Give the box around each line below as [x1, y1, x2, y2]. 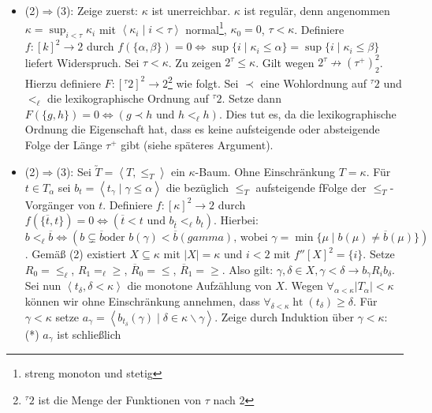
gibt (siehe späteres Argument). [121, 136, 274, 152]
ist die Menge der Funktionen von [38, 391, 201, 407]
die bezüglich [166, 178, 229, 195]
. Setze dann [222, 90, 281, 107]
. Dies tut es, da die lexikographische [218, 105, 397, 122]
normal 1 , [185, 18, 227, 37]
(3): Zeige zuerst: [56, 2, 138, 18]
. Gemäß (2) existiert [24, 246, 126, 262]
